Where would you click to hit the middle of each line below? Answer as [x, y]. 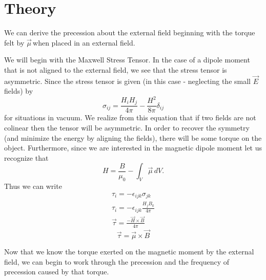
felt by [14, 42]
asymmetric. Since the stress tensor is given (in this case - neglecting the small [127, 81]
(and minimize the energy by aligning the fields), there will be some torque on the [133, 137]
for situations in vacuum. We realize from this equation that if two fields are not [130, 117]
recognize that [26, 157]
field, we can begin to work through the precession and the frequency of [117, 261]
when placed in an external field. [84, 42]
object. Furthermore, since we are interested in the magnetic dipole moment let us [133, 148]
